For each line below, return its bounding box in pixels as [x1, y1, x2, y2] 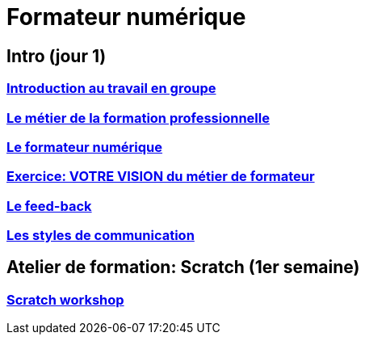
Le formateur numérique [6, 138, 163, 155]
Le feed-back [6, 197, 92, 214]
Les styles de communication [6, 227, 195, 244]
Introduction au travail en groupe [6, 80, 216, 97]
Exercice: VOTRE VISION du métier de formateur [6, 168, 315, 185]
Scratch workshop [6, 291, 124, 308]
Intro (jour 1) [6, 45, 107, 66]
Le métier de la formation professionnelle [6, 109, 270, 126]
